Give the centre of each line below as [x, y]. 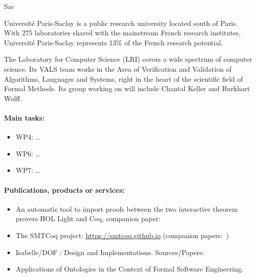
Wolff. [13, 98]
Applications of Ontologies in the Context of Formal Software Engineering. [129, 269]
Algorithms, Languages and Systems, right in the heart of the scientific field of [124, 78]
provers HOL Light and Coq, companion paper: [88, 218]
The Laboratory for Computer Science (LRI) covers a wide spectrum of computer [128, 59]
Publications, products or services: [64, 190]
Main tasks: [24, 117]
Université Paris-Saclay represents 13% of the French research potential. [114, 42]
